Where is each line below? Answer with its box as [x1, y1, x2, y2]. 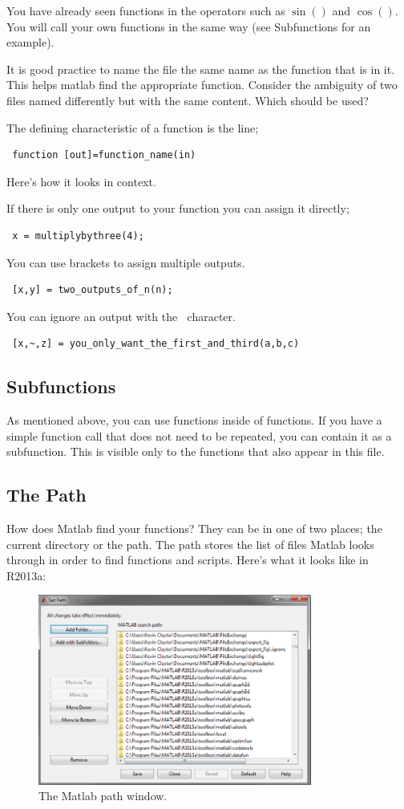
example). [6, 34, 55, 51]
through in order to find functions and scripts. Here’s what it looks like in [6, 551, 369, 568]
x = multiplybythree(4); [12, 230, 144, 242]
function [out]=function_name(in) [12, 149, 196, 161]
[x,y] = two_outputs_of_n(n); [12, 284, 173, 296]
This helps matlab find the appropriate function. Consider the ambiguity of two [6, 76, 398, 93]
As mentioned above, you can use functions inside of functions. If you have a [6, 412, 382, 429]
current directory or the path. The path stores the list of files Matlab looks [6, 535, 374, 552]
